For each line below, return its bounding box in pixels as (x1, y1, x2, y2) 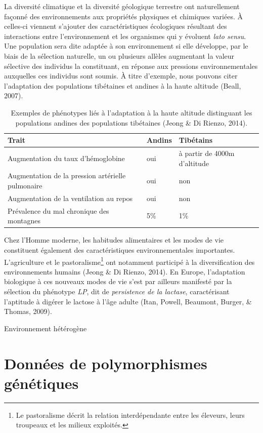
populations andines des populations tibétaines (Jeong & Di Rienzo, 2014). (15, 117, 248, 128)
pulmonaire (8, 180, 42, 190)
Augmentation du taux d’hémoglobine (8, 152, 125, 163)
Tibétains (179, 135, 213, 145)
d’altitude (179, 158, 209, 168)
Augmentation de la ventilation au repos (8, 192, 133, 203)
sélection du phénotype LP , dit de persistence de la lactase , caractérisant (4, 286, 230, 296)
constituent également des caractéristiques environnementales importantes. (4, 244, 235, 255)
